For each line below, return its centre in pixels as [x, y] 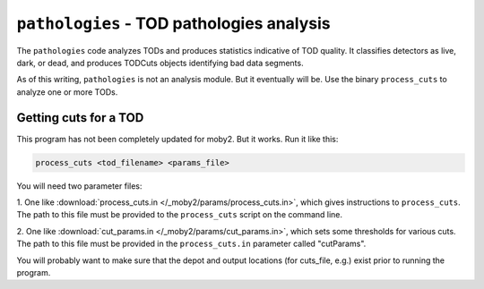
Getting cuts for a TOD [80, 118]
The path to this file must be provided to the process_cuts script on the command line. [180, 215]
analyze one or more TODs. [67, 92]
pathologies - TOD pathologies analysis [173, 23]
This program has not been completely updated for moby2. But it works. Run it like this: [177, 139]
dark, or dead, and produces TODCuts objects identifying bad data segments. [160, 63]
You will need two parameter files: [79, 186]
